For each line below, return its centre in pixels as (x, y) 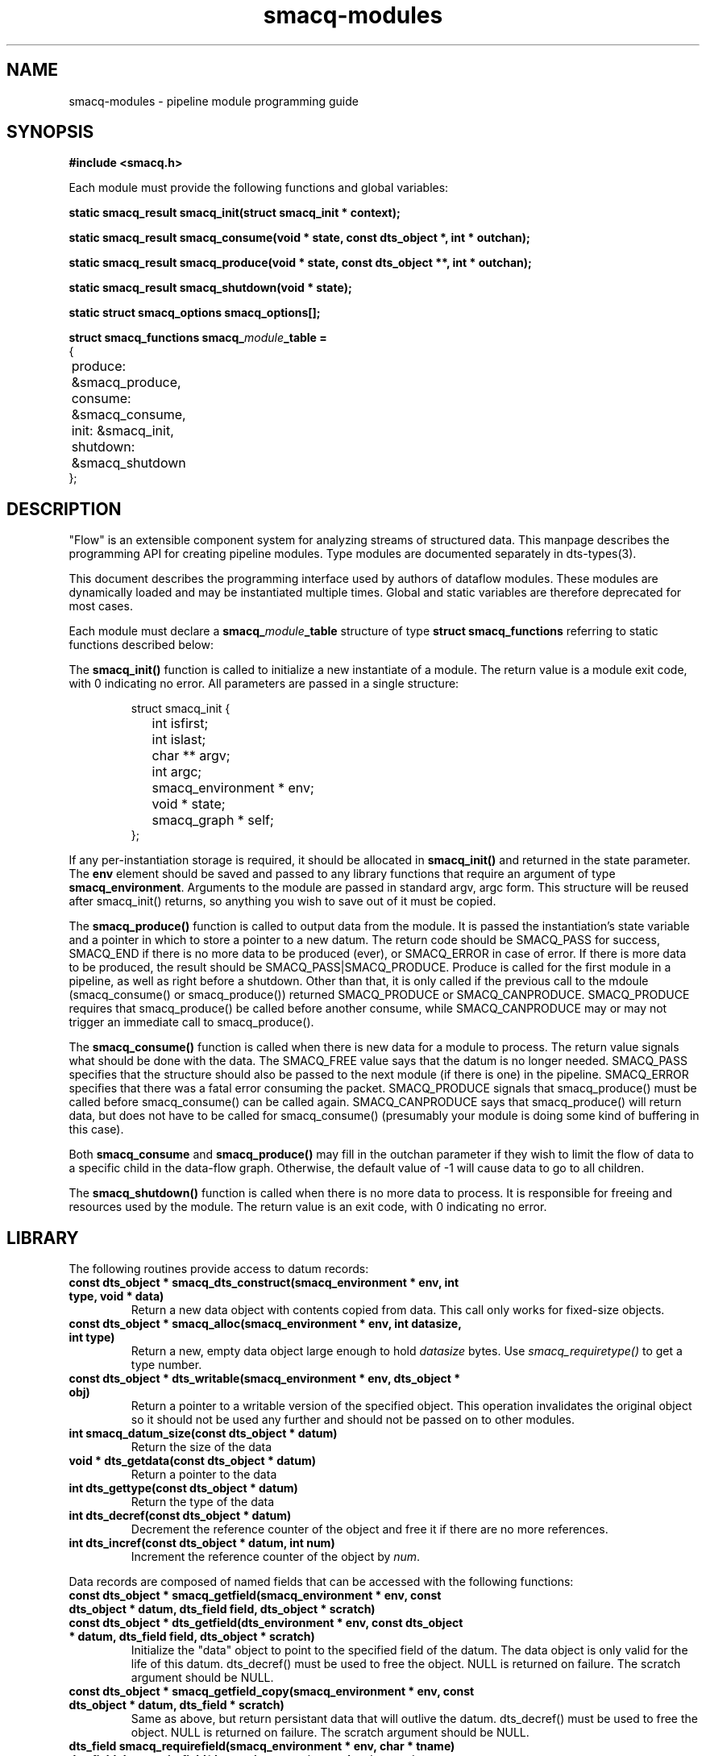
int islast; (179, 740)
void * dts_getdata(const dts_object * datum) (193, 1461)
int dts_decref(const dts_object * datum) (180, 1516)
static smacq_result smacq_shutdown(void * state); (210, 288)
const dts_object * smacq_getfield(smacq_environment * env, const (255, 1596)
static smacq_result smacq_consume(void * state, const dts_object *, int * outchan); (299, 238)
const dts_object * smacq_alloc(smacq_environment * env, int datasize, (265, 1324)
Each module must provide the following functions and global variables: (259, 188)
